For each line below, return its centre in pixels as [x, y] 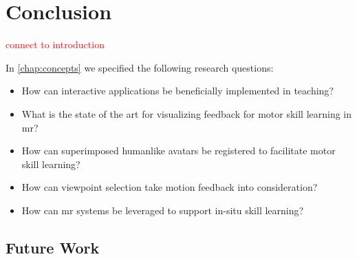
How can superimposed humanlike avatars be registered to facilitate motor [178, 151]
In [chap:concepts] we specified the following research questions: [140, 67]
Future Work [53, 247]
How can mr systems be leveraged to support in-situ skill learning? [163, 210]
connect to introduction [55, 44]
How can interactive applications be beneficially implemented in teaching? [177, 91]
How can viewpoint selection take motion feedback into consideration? [170, 187]
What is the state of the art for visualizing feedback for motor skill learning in [187, 113]
